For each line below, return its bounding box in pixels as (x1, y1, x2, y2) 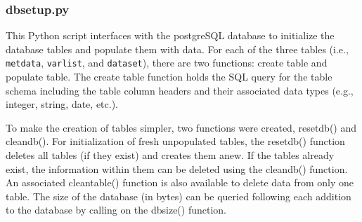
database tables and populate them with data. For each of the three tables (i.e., (6, 41, 349, 56)
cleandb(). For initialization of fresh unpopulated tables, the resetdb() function (6, 134, 345, 148)
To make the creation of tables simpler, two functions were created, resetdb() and (6, 120, 357, 134)
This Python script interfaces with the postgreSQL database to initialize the (6, 28, 335, 43)
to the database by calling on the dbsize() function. (6, 202, 227, 217)
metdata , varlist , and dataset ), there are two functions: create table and (6, 55, 328, 70)
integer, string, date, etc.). (6, 97, 118, 111)
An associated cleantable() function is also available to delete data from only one (6, 175, 354, 190)
